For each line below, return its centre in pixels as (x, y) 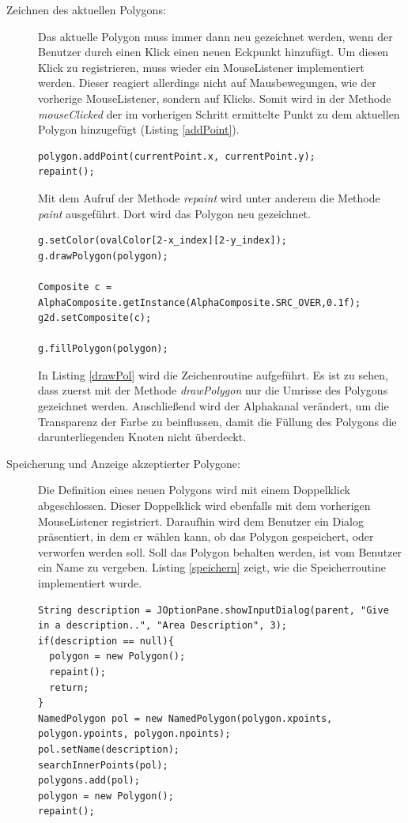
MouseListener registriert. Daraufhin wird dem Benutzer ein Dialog (201, 521)
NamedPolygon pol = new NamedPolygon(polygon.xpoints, (185, 718)
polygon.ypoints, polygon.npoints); (134, 734)
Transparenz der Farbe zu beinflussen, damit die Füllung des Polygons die (217, 421)
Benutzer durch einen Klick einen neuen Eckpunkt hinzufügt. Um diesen (213, 52)
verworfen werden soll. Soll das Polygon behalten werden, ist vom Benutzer (220, 551)
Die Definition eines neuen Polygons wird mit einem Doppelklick (194, 490)
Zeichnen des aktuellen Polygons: (86, 9)
